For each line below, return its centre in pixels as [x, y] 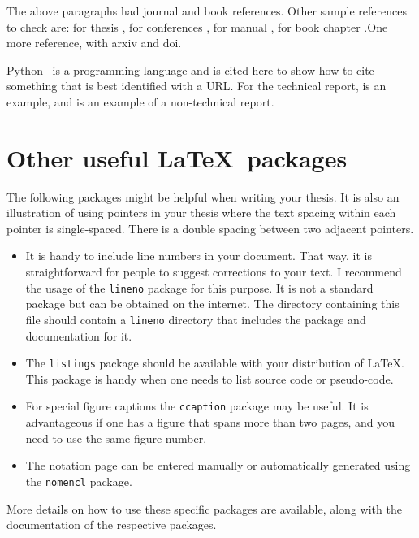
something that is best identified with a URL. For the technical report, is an [197, 86]
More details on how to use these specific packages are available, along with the [204, 508]
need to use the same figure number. [116, 438]
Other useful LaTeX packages [177, 157]
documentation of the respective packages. [112, 525]
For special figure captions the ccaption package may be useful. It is [197, 406]
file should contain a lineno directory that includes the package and [196, 319]
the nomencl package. [79, 481]
